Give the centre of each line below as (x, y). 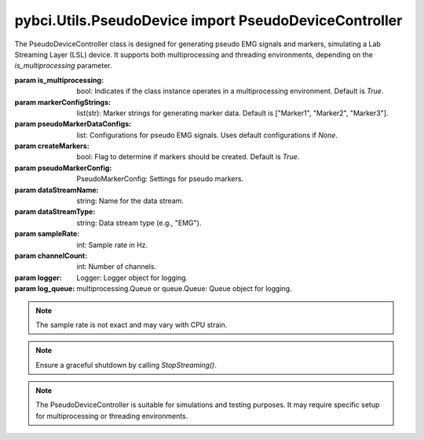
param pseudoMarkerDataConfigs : (73, 124)
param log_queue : (45, 289)
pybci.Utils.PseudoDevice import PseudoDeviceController (208, 20)
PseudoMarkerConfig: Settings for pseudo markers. (160, 179)
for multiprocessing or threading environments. (112, 416)
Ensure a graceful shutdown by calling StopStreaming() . (126, 365)
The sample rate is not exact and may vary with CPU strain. (132, 325)
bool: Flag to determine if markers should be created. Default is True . (188, 157)
